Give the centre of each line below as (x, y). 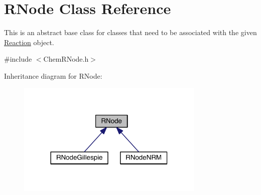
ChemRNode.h (66, 59)
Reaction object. (29, 42)
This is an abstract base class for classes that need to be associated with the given (130, 32)
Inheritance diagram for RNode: (53, 75)
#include (18, 59)
